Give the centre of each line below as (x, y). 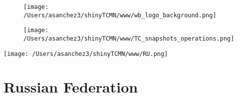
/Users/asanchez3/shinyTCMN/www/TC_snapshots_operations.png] (129, 38)
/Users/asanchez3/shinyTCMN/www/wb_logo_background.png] (120, 15)
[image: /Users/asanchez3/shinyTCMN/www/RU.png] (86, 54)
